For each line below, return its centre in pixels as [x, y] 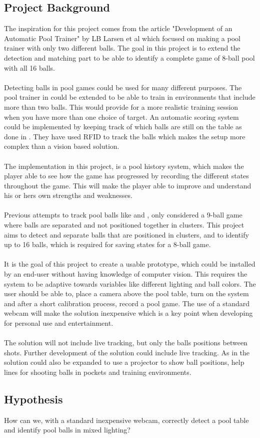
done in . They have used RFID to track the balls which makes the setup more [125, 136]
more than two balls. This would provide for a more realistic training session [121, 106]
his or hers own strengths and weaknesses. [68, 195]
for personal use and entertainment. [59, 323]
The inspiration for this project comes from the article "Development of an [118, 28]
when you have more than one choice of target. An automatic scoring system [121, 117]
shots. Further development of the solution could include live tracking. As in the [127, 352]
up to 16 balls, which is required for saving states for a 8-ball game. [107, 244]
